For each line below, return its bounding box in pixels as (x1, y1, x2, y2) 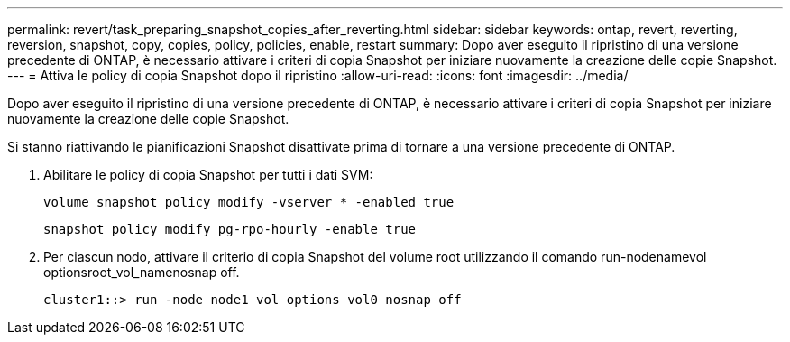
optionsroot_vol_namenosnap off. (43, 264, 240, 280)
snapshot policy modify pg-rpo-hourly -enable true (43, 222, 417, 236)
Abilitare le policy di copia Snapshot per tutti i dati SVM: (43, 167, 373, 182)
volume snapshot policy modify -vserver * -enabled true (43, 195, 455, 209)
